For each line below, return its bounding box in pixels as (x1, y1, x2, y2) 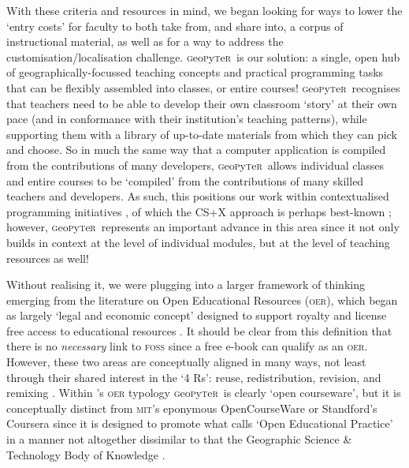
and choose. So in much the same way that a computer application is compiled (6, 141, 386, 158)
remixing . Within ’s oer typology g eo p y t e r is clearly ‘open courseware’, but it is (6, 384, 401, 401)
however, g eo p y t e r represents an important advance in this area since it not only (6, 219, 400, 235)
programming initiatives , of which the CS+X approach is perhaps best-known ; (6, 203, 392, 219)
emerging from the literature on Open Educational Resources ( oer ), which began (6, 291, 398, 308)
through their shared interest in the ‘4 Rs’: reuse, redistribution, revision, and (6, 369, 381, 385)
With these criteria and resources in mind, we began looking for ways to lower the (6, 2, 403, 18)
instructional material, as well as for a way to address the (6, 33, 284, 50)
